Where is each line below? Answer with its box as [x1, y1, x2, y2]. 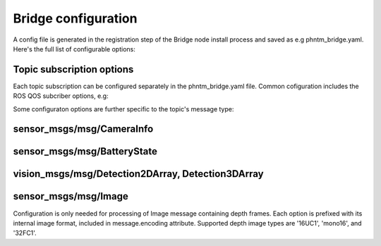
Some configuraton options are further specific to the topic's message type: [13, 104, 234, 113]
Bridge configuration [13, 11, 138, 26]
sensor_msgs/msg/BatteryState [13, 145, 158, 158]
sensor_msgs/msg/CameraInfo [13, 123, 154, 135]
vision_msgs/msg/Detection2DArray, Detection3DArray [13, 168, 264, 180]
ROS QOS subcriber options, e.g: [13, 92, 109, 100]
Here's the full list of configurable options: [13, 44, 135, 53]
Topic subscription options [13, 63, 134, 75]
